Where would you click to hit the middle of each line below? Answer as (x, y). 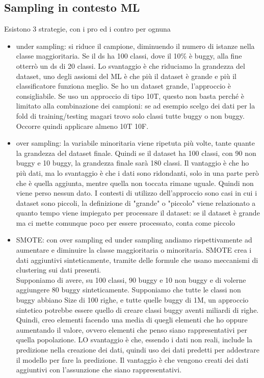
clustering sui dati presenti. (59, 270)
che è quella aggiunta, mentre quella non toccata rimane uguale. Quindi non (135, 183)
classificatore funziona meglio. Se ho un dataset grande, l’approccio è (123, 86)
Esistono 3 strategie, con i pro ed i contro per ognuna (87, 29)
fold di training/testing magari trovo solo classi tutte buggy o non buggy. (130, 115)
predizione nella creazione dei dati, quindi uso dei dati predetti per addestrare (138, 350)
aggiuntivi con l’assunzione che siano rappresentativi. (99, 370)
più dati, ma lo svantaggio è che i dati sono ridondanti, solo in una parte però (137, 172)
